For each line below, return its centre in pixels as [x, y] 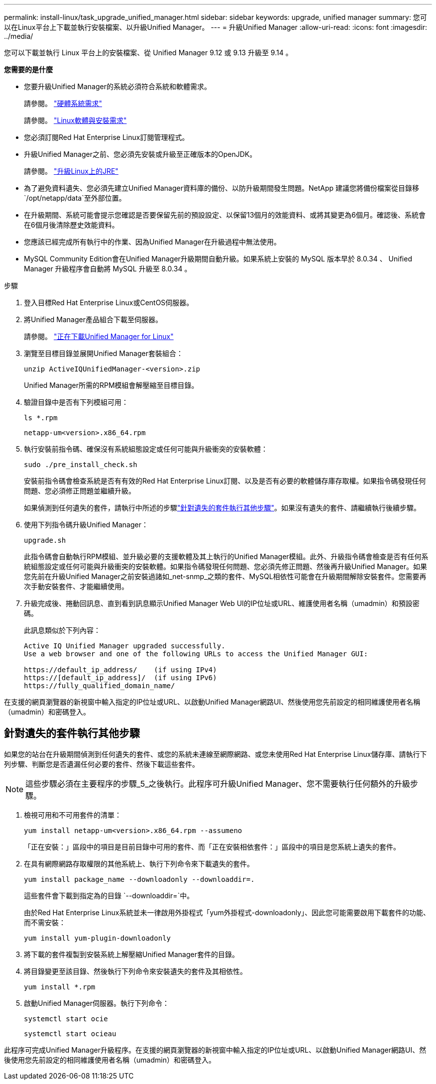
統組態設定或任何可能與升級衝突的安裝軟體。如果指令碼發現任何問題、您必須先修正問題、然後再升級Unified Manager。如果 [225, 566]
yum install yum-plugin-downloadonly [98, 938]
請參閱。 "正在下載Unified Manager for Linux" [99, 336]
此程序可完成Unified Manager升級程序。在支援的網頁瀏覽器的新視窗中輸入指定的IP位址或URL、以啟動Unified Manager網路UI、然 [215, 1050]
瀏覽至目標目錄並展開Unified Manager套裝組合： [104, 353]
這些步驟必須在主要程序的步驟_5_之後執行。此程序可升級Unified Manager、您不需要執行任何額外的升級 [218, 783]
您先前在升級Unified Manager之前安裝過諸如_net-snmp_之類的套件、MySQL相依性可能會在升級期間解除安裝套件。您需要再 [225, 576]
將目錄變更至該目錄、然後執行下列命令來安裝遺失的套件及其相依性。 [135, 971]
